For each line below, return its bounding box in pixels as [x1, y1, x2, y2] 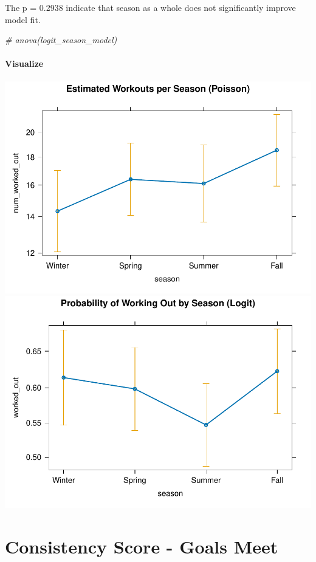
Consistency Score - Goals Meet [5, 533, 278, 558]
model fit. [5, 13, 41, 26]
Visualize [5, 57, 44, 70]
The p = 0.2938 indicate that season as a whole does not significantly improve [5, 1, 296, 13]
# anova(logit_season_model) [5, 33, 117, 46]
